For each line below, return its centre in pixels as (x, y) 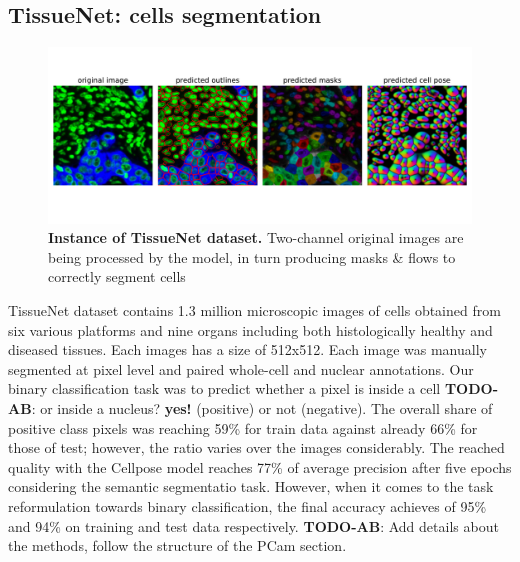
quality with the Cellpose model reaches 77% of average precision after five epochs (260, 466)
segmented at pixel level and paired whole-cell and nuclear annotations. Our (241, 368)
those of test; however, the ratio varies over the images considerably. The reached (256, 447)
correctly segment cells (117, 276)
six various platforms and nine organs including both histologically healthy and (250, 329)
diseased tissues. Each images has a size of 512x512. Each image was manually (247, 349)
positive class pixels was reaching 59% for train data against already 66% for (243, 427)
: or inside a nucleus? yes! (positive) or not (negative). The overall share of (262, 407)
